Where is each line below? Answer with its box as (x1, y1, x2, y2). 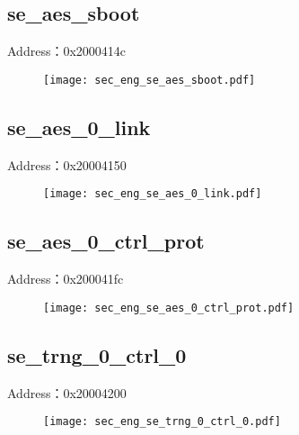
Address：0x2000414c (7, 41, 127, 60)
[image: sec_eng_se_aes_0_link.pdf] (43, 187, 262, 201)
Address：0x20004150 (7, 155, 127, 174)
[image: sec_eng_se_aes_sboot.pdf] (43, 73, 256, 86)
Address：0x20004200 (7, 383, 127, 402)
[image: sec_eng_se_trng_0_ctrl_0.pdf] (43, 415, 281, 429)
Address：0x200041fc (7, 269, 124, 288)
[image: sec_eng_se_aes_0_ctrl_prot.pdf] (43, 301, 295, 314)
